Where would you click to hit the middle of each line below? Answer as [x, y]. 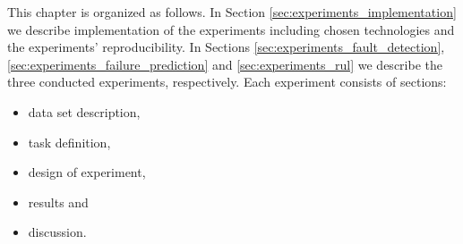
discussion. [57, 232]
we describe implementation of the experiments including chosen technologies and [231, 29]
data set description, [84, 111]
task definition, [69, 142]
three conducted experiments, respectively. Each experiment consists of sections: [227, 82]
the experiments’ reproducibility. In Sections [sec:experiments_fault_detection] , [226, 47]
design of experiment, [87, 172]
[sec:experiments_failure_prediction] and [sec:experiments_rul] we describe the [225, 64]
